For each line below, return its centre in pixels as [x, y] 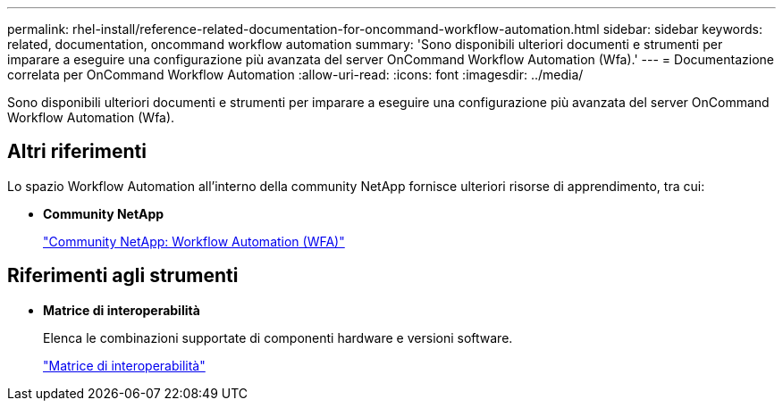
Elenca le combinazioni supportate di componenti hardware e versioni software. [278, 337]
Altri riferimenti [77, 152]
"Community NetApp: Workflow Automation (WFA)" [194, 241]
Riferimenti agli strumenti [123, 276]
